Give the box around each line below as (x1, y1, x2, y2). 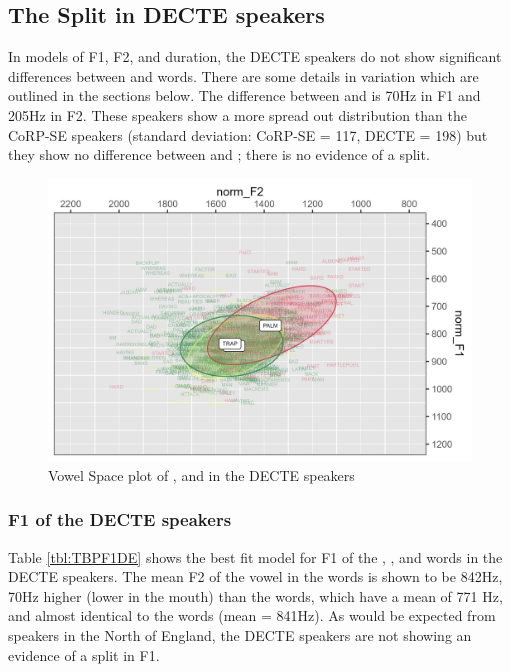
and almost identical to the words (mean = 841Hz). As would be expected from (8, 605, 496, 626)
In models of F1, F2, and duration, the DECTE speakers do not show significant (8, 46, 502, 67)
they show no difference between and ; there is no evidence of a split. (8, 144, 430, 165)
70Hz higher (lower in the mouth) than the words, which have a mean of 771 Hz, (8, 585, 503, 606)
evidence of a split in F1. (8, 644, 160, 665)
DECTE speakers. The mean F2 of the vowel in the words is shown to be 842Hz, (8, 566, 503, 587)
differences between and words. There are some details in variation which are (8, 65, 479, 86)
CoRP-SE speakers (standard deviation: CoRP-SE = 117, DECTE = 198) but (8, 124, 488, 145)
